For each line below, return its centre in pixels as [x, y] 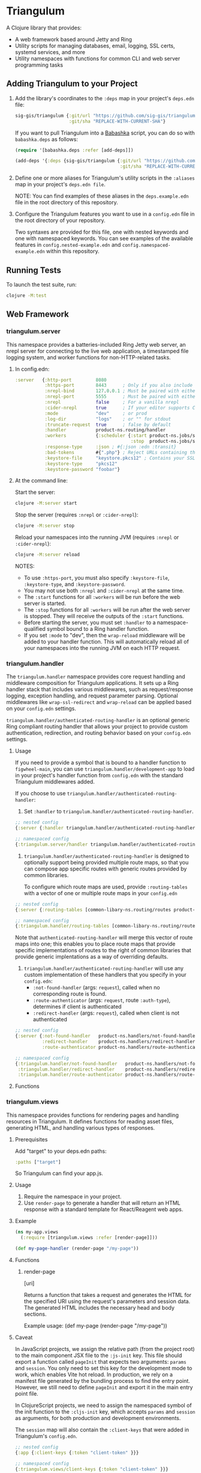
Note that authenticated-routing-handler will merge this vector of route [104, 938]
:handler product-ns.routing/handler [105, 430]
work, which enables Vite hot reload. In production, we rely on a [94, 1374]
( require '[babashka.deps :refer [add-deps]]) [74, 150]
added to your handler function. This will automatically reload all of [106, 642]
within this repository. [73, 251]
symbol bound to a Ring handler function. [98, 629]
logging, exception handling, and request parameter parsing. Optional [92, 696]
